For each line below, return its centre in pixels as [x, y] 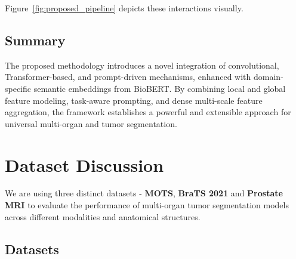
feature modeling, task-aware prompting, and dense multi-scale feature [134, 100]
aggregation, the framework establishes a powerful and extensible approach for [148, 112]
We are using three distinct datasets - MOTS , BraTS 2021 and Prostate [144, 193]
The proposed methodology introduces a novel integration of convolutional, [142, 65]
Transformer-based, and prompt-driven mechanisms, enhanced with [128, 77]
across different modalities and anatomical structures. [103, 216]
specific [18, 88]
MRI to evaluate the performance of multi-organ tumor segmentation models [147, 205]
